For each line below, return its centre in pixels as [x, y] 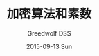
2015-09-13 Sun [49, 46]
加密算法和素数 [49, 14]
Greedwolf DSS [49, 33]
